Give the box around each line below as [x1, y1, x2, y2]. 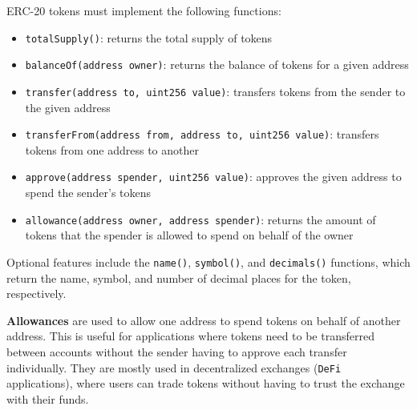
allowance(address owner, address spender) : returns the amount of [25, 211, 376, 227]
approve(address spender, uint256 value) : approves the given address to [25, 168, 402, 185]
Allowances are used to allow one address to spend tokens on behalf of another [6, 312, 401, 328]
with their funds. [6, 390, 89, 407]
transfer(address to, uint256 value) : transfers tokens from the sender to [25, 82, 406, 99]
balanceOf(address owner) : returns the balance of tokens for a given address [25, 56, 409, 73]
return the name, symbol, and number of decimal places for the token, [6, 269, 351, 286]
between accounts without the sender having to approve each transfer [6, 343, 347, 360]
